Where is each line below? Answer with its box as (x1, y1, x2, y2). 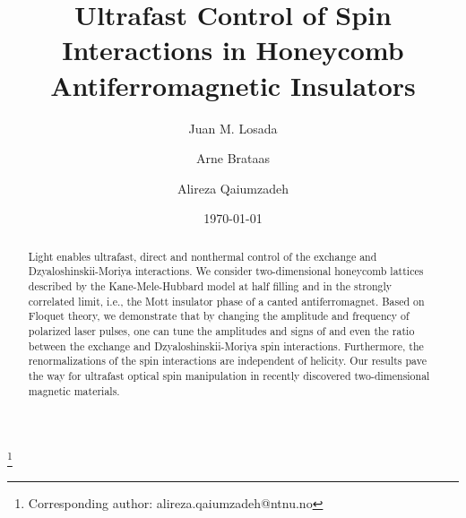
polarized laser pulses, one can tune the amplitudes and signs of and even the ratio (28, 323, 415, 338)
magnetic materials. (28, 383, 120, 398)
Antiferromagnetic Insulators (50, 66, 416, 103)
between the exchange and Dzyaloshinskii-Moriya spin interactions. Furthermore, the (28, 338, 424, 353)
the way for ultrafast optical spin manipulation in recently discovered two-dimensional (28, 367, 430, 383)
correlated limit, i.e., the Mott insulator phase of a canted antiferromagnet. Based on (28, 293, 425, 308)
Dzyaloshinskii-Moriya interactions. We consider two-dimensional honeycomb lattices (28, 263, 424, 279)
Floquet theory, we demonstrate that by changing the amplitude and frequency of (28, 308, 410, 324)
